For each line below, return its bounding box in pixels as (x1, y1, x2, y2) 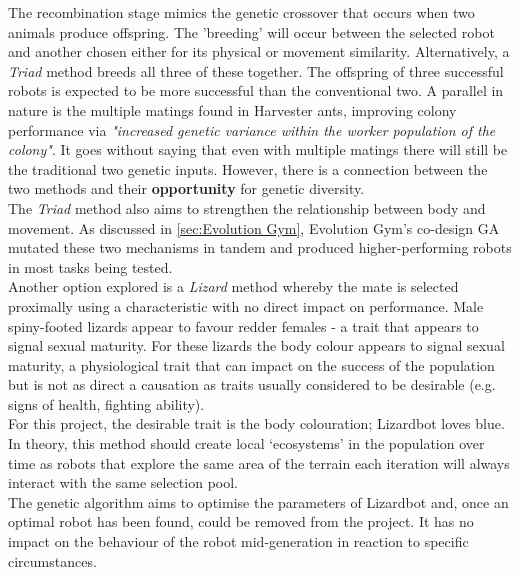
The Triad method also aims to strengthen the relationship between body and (8, 197, 486, 218)
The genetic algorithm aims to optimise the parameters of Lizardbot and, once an (8, 491, 509, 512)
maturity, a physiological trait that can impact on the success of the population (8, 354, 495, 375)
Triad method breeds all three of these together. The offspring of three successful (8, 60, 504, 81)
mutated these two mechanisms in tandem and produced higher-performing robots (8, 237, 512, 258)
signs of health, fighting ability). (8, 393, 205, 414)
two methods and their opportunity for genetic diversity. (8, 178, 365, 199)
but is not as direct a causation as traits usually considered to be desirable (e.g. (8, 374, 496, 395)
